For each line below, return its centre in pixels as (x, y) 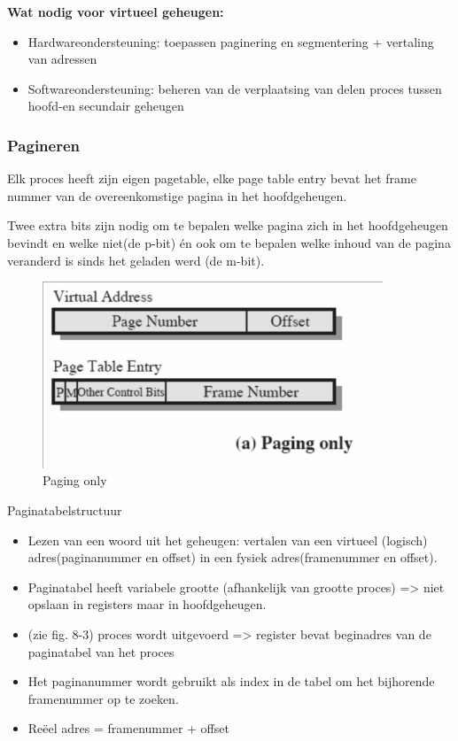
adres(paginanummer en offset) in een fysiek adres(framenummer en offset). (233, 557)
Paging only (75, 480)
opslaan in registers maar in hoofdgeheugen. (147, 604)
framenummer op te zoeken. (103, 698)
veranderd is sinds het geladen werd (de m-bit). (136, 260)
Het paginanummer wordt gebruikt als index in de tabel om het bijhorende (231, 681)
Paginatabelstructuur (65, 510)
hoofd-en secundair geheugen (106, 106)
